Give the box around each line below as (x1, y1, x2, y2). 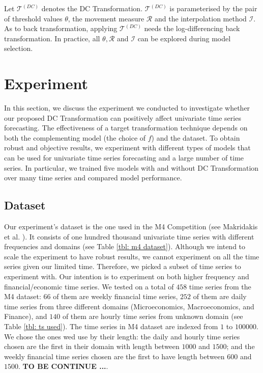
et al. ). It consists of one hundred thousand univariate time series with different (4, 231, 254, 242)
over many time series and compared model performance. (4, 172, 182, 183)
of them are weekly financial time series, (53, 291, 178, 302)
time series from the (189, 281, 251, 291)
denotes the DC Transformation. (41, 3, 143, 13)
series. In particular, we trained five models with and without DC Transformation (4, 162, 259, 173)
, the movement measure (68, 13, 144, 23)
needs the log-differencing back (144, 23, 240, 34)
